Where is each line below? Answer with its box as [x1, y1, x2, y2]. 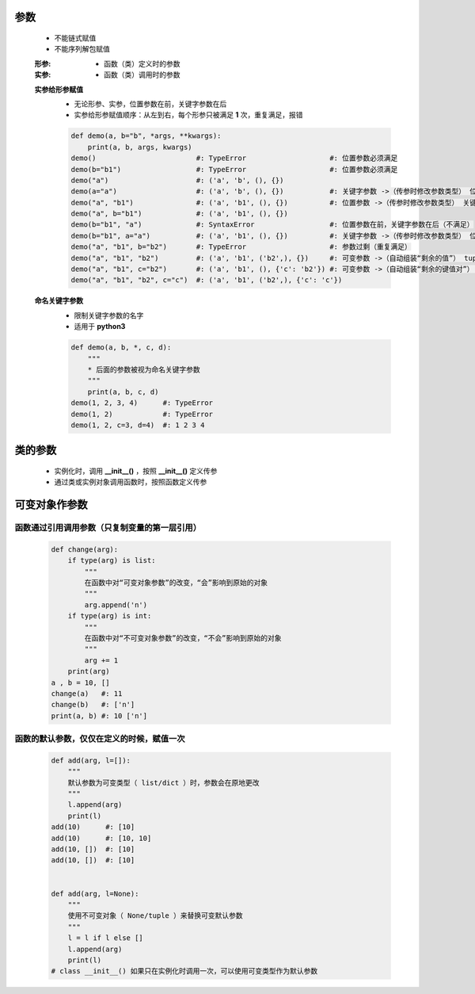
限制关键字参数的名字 [74, 310, 144, 320]
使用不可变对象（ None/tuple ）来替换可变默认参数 [67, 912, 243, 920]
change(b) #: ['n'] [51, 700, 135, 709]
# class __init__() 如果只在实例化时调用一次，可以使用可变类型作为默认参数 [51, 967, 318, 976]
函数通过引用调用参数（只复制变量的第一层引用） [14, 522, 202, 533]
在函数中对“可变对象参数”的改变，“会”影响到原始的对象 [84, 579, 268, 587]
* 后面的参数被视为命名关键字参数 [87, 365, 201, 374]
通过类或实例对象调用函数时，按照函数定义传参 [54, 477, 207, 487]
